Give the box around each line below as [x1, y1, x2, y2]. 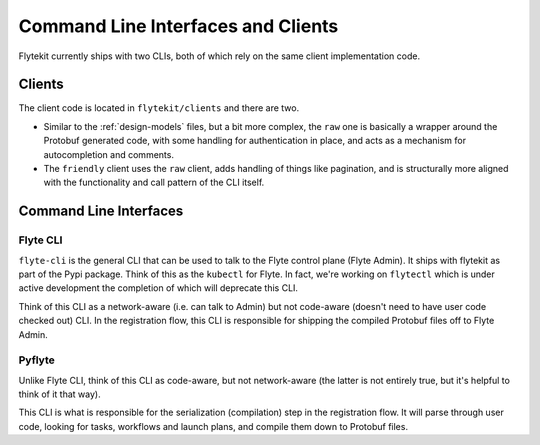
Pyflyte [18, 353, 55, 367]
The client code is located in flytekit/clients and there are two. [18, 102, 300, 114]
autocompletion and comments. [43, 148, 175, 160]
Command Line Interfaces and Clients [18, 15, 339, 37]
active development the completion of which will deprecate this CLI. [18, 282, 299, 294]
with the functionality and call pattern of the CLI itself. [43, 176, 265, 189]
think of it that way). [18, 388, 101, 400]
